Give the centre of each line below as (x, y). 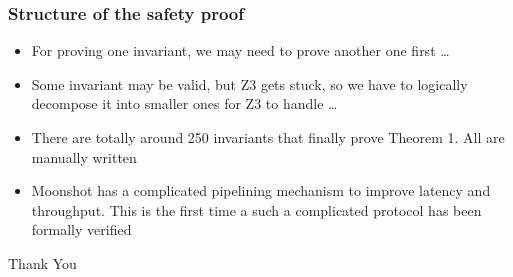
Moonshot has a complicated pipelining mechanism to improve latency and (261, 190)
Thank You (42, 262)
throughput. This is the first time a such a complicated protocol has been (256, 209)
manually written (84, 156)
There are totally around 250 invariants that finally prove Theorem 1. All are (268, 137)
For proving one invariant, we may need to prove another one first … (240, 50)
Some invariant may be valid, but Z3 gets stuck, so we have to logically (249, 83)
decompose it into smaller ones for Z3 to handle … (184, 103)
